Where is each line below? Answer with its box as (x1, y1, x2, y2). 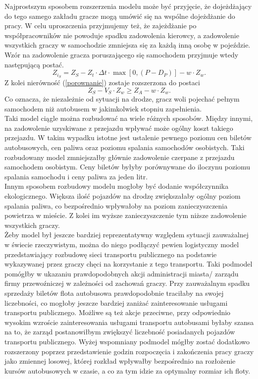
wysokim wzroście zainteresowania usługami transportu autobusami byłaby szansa (4, 317, 254, 327)
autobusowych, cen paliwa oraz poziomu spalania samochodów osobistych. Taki (4, 142, 245, 153)
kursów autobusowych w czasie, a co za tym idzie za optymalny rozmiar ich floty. (4, 365, 251, 376)
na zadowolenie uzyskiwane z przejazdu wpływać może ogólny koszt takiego (4, 122, 233, 133)
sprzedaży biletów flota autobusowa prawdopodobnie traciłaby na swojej (4, 287, 224, 298)
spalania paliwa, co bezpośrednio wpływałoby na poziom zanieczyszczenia (4, 200, 228, 211)
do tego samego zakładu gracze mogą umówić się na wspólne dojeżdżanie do (4, 10, 235, 21)
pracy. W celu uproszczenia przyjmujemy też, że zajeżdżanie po (4, 20, 197, 31)
